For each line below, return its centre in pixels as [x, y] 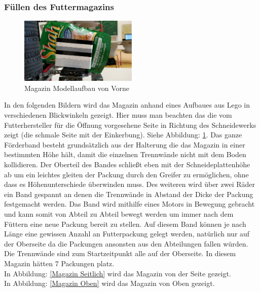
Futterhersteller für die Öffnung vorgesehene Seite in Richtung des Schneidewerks [130, 125]
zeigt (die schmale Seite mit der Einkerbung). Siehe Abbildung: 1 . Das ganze [123, 135]
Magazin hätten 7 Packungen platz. [59, 263]
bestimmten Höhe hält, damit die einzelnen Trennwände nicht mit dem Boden [125, 154]
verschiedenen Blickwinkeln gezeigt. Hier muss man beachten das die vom [118, 115]
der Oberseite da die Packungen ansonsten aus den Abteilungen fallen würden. [126, 243]
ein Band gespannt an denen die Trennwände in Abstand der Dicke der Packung [129, 194]
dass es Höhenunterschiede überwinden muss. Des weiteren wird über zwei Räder [129, 184]
